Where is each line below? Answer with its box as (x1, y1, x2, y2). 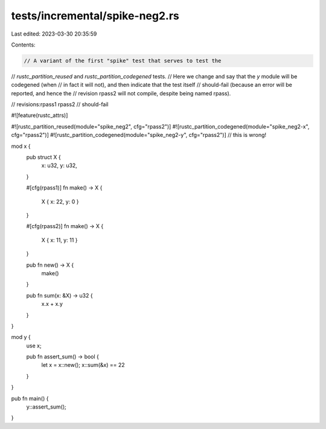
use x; (26, 342, 42, 349)
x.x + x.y (41, 300, 63, 308)
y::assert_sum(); (26, 403, 66, 410)
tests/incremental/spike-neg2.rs (11, 9, 179, 22)
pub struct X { (26, 154, 61, 161)
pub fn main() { (11, 395, 49, 402)
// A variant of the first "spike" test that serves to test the (24, 57, 222, 64)
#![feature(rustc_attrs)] (11, 112, 68, 119)
